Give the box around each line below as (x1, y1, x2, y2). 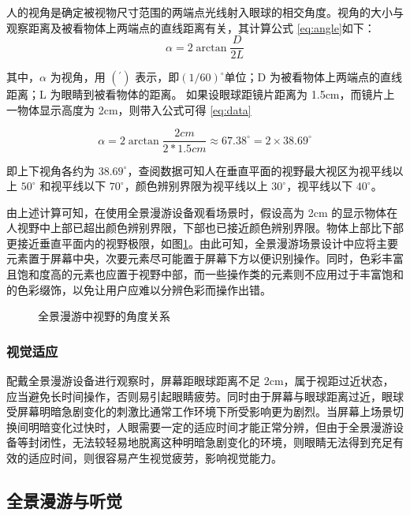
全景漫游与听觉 (6, 488, 122, 513)
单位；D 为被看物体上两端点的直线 (224, 69, 402, 85)
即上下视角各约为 (6, 162, 95, 178)
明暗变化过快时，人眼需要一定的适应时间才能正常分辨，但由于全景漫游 (28, 418, 393, 435)
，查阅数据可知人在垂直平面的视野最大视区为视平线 (127, 162, 393, 178)
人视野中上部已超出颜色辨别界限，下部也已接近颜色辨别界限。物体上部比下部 (6, 219, 404, 236)
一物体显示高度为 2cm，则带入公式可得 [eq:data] (6, 101, 252, 118)
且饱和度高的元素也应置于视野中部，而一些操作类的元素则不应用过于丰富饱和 (6, 266, 404, 282)
